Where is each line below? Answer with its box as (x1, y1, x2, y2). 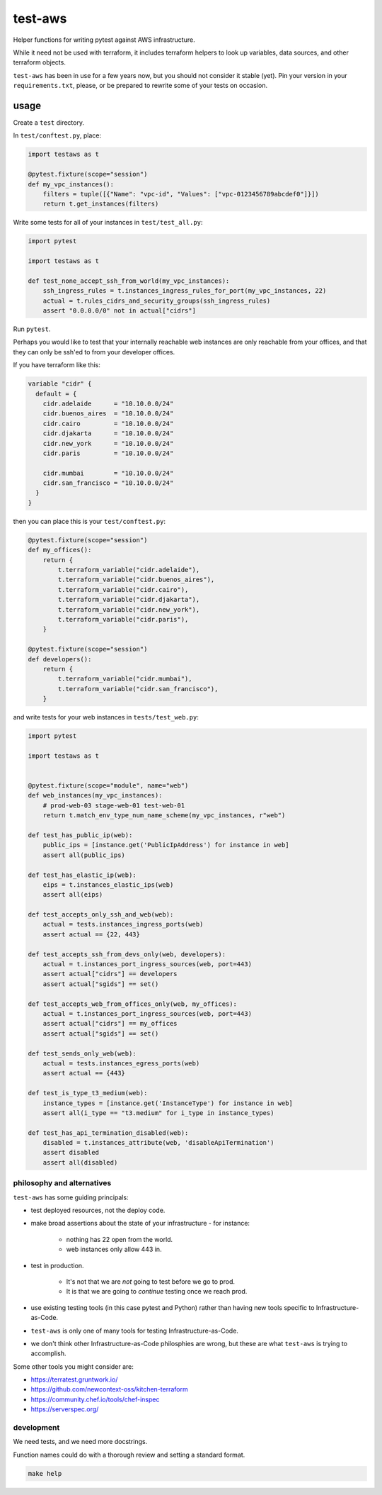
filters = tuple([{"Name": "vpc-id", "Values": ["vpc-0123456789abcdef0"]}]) (42, 190, 320, 198)
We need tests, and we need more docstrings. (13, 1438, 148, 1446)
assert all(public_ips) (42, 851, 125, 859)
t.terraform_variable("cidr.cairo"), (57, 586, 189, 593)
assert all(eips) (42, 890, 103, 899)
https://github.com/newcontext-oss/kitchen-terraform (30, 1385, 188, 1394)
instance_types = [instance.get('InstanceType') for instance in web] (42, 1099, 294, 1107)
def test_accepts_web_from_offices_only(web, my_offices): (28, 1000, 237, 1008)
